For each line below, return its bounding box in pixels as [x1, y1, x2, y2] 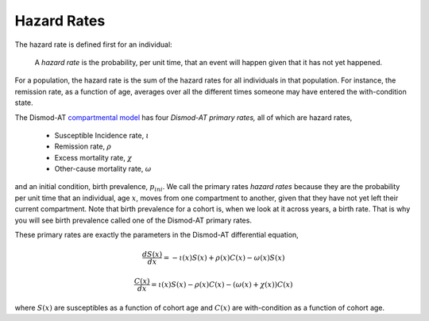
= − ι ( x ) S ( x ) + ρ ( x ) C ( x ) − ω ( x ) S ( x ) [163, 253, 285, 262]
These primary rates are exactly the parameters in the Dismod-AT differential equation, [14, 230, 300, 240]
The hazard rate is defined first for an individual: [14, 40, 172, 49]
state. [14, 98, 33, 107]
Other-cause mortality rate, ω [54, 164, 152, 174]
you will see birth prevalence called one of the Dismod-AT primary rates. [14, 215, 252, 225]
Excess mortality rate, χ [54, 153, 133, 162]
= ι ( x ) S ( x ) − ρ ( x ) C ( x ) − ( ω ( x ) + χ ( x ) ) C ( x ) [151, 280, 293, 289]
